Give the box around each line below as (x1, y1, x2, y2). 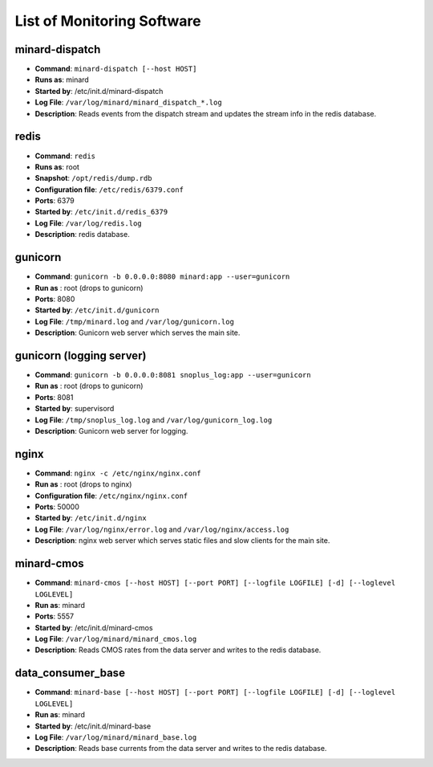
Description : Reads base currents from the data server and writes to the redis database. (34, 744, 327, 753)
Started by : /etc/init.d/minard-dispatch (34, 86, 164, 96)
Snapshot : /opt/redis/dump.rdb (34, 173, 152, 183)
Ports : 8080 (34, 294, 75, 304)
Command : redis (34, 151, 96, 161)
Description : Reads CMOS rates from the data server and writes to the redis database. (34, 645, 322, 655)
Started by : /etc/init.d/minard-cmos (34, 622, 153, 632)
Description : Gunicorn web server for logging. (34, 426, 188, 435)
